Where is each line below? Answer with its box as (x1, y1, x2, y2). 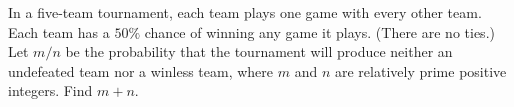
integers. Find (8, 80, 93, 101)
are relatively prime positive (334, 60, 507, 81)
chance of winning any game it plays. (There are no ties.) (144, 21, 495, 42)
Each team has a (8, 21, 110, 42)
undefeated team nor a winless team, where (8, 60, 274, 81)
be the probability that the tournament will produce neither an (65, 41, 453, 62)
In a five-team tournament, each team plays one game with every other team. (8, 2, 482, 22)
